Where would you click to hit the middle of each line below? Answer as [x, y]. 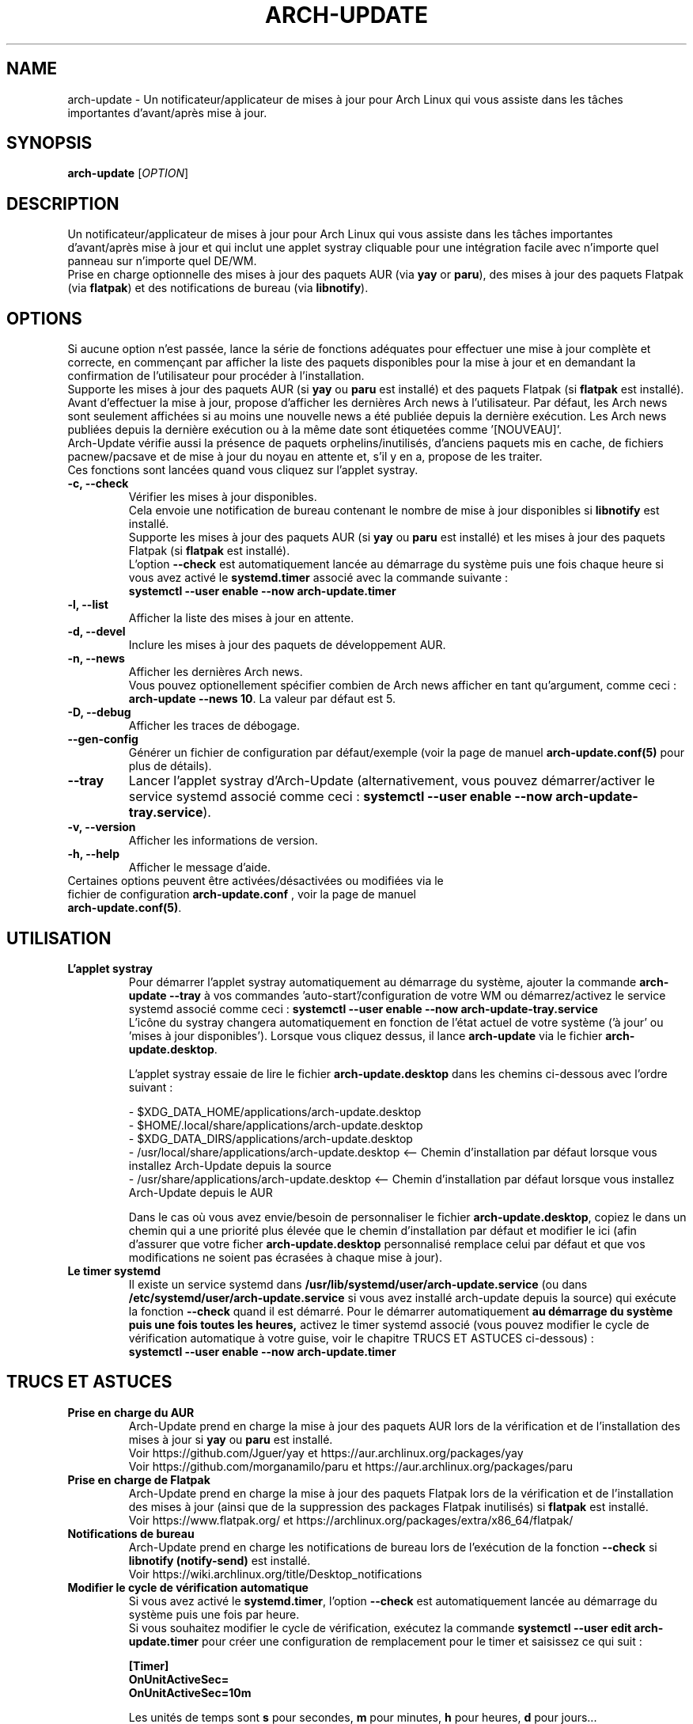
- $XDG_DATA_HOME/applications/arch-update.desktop [275, 1111]
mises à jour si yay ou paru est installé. [231, 1439]
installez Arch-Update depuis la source [230, 1165]
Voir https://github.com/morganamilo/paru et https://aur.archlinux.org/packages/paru [350, 1466]
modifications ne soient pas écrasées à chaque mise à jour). [285, 1257]
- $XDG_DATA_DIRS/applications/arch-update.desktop [271, 1138]
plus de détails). [170, 766]
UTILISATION [59, 938]
